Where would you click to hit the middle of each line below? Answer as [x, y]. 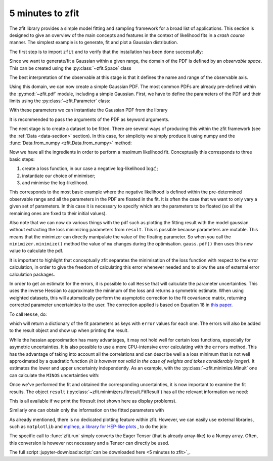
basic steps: [22, 159]
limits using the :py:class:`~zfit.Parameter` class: [60, 101]
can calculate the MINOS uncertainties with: [54, 375]
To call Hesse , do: [28, 314]
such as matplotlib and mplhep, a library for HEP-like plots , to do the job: [88, 427]
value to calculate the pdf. [36, 251]
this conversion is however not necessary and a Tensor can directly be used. [89, 443]
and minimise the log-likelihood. [55, 183]
